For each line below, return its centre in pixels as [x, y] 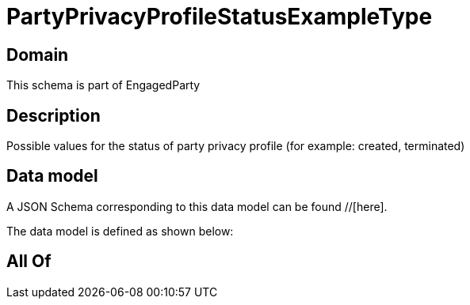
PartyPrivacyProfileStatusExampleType [220, 17]
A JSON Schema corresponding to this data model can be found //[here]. [197, 206]
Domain [38, 55]
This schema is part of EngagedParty [103, 85]
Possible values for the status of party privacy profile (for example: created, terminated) [236, 146]
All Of [29, 262]
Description [53, 115]
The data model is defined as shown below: [120, 231]
